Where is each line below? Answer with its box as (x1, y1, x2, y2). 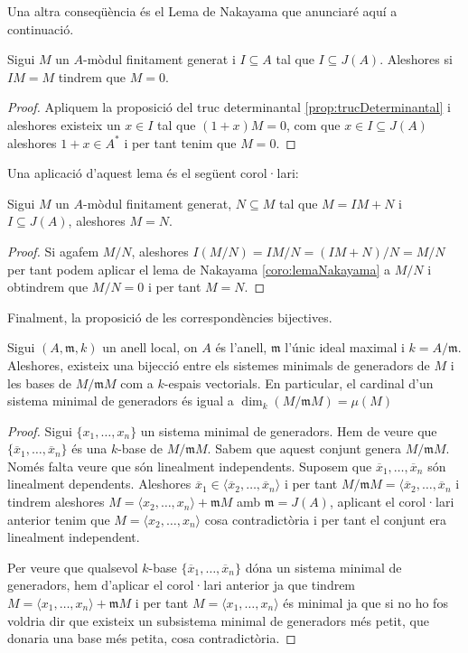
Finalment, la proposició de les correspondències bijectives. (7, 307, 332, 326)
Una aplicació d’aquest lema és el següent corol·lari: (7, 163, 299, 182)
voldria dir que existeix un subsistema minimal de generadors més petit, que (7, 611, 429, 630)
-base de (117, 439, 164, 458)
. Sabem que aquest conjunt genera (207, 439, 402, 458)
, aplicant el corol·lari (329, 492, 454, 511)
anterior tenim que (7, 509, 110, 528)
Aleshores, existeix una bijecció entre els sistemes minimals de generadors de (7, 355, 430, 374)
